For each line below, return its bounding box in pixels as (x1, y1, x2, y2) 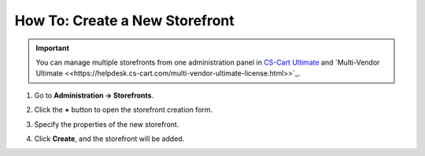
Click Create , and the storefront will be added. (34, 134, 185, 143)
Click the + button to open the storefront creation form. (34, 105, 213, 114)
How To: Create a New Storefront (14, 12, 235, 29)
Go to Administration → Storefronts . (34, 91, 154, 100)
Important (35, 43, 70, 53)
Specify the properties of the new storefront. (34, 119, 179, 129)
